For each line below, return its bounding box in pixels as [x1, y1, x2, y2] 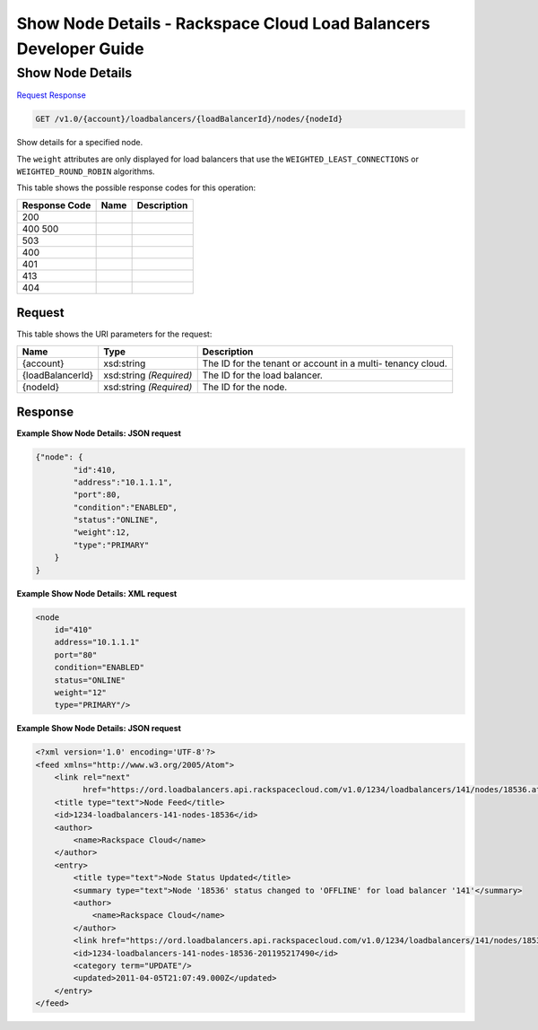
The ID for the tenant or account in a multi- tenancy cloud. [202, 357, 447, 370]
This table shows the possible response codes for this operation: [16, 182, 256, 193]
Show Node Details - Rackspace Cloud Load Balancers [16, 13, 430, 33]
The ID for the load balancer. [202, 369, 323, 381]
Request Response [16, 90, 87, 100]
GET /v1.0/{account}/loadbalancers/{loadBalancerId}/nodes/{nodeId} [35, 114, 343, 125]
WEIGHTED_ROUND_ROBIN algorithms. [16, 166, 156, 177]
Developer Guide [16, 39, 144, 58]
